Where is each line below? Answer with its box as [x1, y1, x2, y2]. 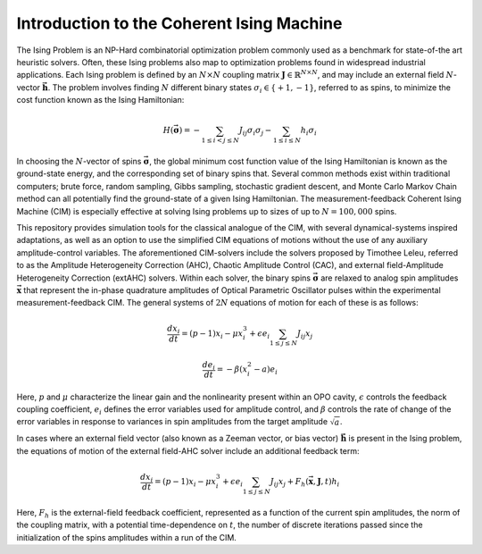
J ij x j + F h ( [270, 476, 310, 489]
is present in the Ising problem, [348, 433, 462, 444]
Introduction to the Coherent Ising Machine [16, 13, 343, 33]
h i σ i [300, 125, 317, 138]
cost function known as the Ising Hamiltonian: [16, 95, 185, 105]
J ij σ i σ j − [238, 125, 272, 138]
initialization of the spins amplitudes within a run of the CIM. [16, 532, 237, 542]
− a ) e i [253, 365, 278, 376]
